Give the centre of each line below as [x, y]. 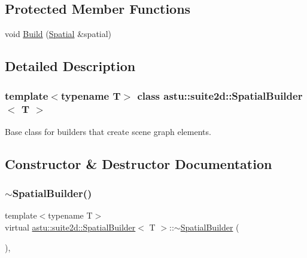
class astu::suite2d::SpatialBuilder [220, 95]
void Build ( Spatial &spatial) [58, 34]
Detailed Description [70, 66]
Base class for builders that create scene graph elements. [108, 131]
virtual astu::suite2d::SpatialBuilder [70, 227]
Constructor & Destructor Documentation [139, 163]
